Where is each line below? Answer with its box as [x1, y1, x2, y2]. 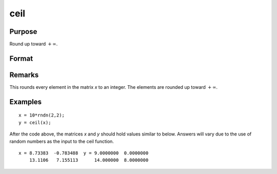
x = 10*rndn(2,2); [18, 112, 65, 118]
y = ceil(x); [18, 120, 51, 125]
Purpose [9, 27, 37, 36]
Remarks [9, 70, 39, 79]
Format [9, 54, 33, 63]
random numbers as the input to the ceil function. [9, 138, 114, 144]
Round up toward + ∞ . [9, 41, 58, 47]
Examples [9, 98, 42, 106]
